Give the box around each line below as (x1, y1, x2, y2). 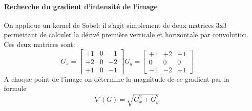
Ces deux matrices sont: (4, 39, 75, 49)
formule (4, 83, 26, 93)
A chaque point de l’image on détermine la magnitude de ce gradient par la (4, 73, 230, 84)
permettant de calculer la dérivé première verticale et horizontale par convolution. (4, 29, 249, 40)
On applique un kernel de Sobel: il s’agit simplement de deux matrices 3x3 (4, 20, 227, 30)
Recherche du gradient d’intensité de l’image (4, 1, 158, 11)
